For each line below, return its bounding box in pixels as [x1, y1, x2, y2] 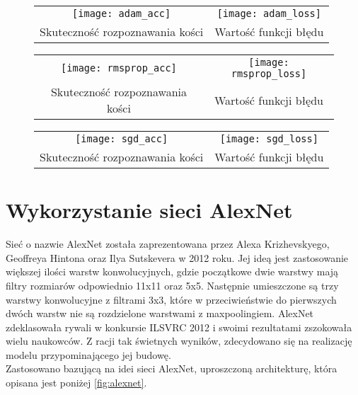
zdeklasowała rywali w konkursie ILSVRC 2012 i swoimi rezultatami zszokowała [6, 319, 352, 334]
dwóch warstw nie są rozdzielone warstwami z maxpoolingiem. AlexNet [6, 306, 314, 321]
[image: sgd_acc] [75, 133, 168, 144]
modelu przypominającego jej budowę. [6, 347, 171, 362]
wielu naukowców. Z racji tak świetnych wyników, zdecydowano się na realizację [6, 333, 352, 348]
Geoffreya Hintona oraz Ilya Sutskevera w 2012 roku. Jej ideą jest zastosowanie [6, 250, 349, 265]
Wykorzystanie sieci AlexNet [6, 195, 293, 224]
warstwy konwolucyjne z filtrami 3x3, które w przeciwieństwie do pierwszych [6, 292, 337, 307]
